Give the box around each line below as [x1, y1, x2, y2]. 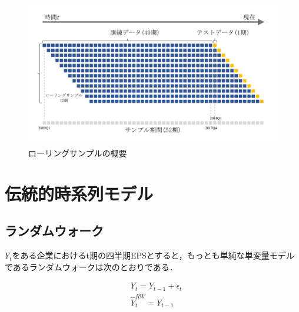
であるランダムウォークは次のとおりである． [5, 260, 178, 273]
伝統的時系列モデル [5, 181, 154, 205]
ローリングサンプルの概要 [28, 147, 127, 159]
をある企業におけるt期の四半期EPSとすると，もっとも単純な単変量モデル [12, 249, 294, 261]
